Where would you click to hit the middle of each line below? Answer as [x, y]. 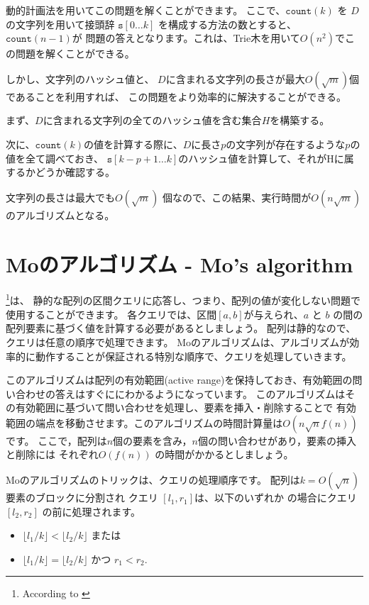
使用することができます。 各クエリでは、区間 [111, 314]
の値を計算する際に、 [133, 144]
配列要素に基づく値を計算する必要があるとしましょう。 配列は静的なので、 [181, 328]
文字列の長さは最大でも [60, 197]
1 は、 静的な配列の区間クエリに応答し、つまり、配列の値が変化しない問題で [183, 299]
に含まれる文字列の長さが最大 [235, 78]
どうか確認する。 [75, 172]
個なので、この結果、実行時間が [237, 197]
